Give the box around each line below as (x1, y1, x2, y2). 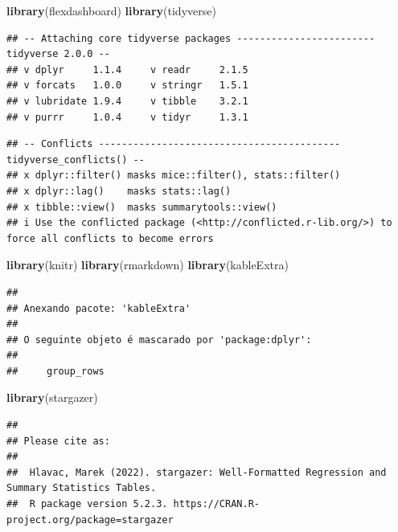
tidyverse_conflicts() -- (6, 153, 145, 166)
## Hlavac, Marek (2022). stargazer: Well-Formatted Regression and (6, 466, 387, 478)
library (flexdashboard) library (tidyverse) (6, 2, 216, 18)
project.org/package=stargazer (6, 514, 174, 526)
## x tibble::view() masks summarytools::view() (6, 201, 277, 213)
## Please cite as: (6, 435, 110, 447)
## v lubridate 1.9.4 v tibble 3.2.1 (6, 95, 248, 107)
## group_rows (6, 365, 105, 377)
